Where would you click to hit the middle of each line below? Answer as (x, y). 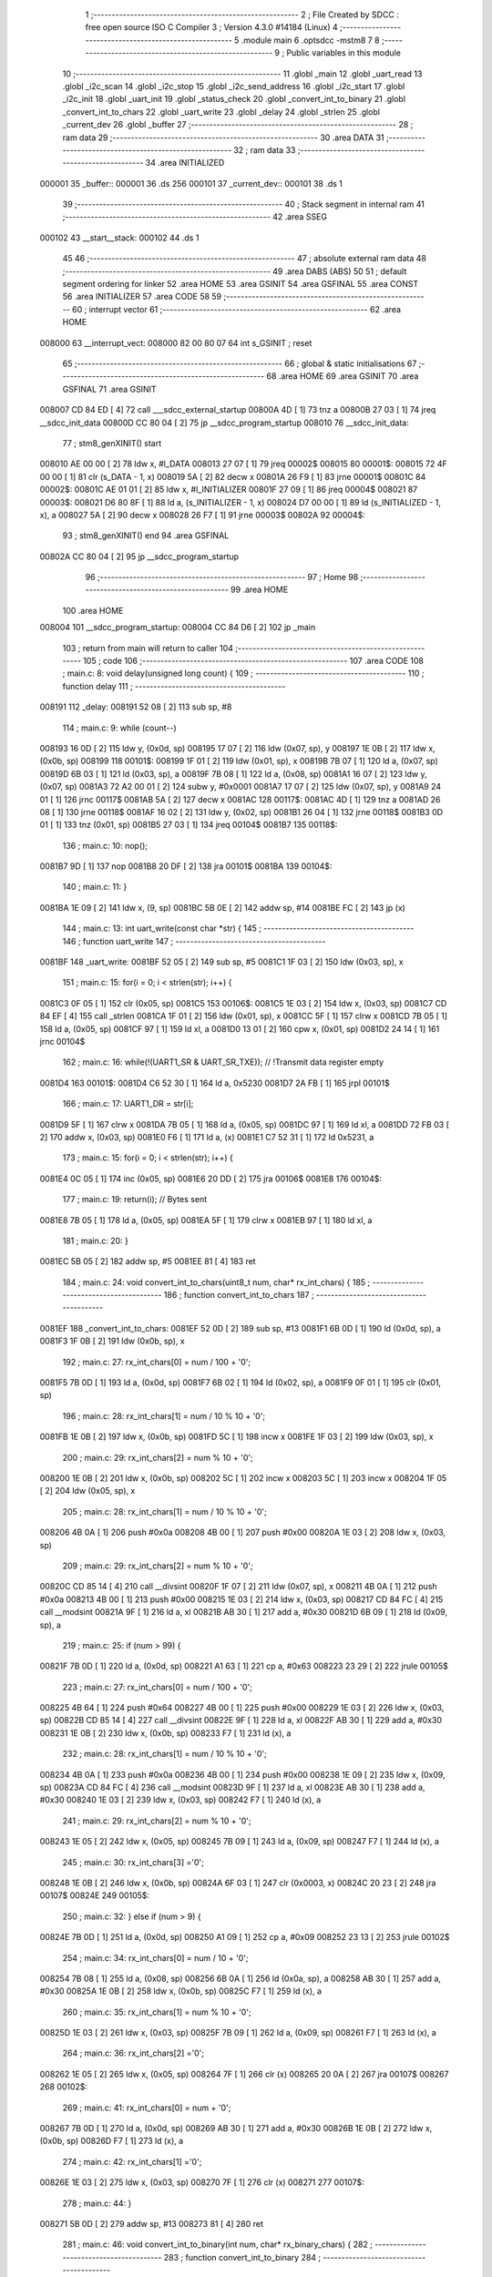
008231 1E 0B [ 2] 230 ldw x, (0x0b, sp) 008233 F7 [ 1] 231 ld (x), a (165, 1733)
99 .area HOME (260, 590)
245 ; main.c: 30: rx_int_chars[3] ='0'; (133, 1862)
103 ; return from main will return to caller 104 (148, 648)
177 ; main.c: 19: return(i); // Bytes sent (135, 1200)
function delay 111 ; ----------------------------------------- (174, 686)
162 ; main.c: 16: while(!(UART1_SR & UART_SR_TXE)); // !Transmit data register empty (223, 1062)
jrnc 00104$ (62, 1041)
